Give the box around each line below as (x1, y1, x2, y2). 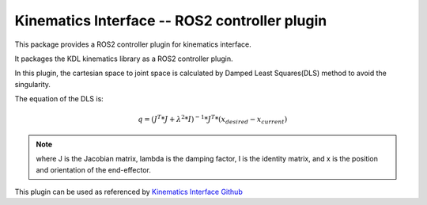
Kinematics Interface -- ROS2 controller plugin (14, 12, 327, 29)
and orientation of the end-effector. (36, 165, 152, 174)
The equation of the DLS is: (14, 94, 104, 104)
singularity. (14, 79, 51, 89)
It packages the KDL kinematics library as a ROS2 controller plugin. (14, 54, 233, 63)
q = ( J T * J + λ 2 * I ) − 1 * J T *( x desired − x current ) (138, 113, 288, 126)
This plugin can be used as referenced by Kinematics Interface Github (14, 187, 243, 197)
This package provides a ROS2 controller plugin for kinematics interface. (14, 40, 252, 49)
